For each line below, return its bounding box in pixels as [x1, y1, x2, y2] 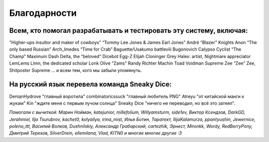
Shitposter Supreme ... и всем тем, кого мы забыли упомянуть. [9, 67, 142, 73]
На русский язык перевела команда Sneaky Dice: [9, 80, 172, 89]
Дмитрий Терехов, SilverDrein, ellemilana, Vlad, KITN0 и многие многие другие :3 [9, 130, 182, 136]
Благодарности [9, 7, 77, 18]
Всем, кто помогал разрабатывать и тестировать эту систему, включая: [9, 26, 248, 35]
